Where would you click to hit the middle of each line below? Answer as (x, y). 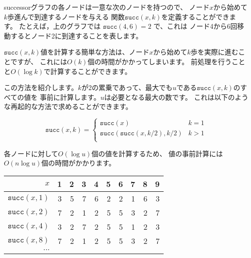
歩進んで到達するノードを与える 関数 (66, 16)
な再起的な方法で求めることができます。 (67, 106)
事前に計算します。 (70, 97)
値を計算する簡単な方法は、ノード (95, 52)
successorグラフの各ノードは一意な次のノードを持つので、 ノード (107, 7)
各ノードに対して (31, 153)
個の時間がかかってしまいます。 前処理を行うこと (166, 61)
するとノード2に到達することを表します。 (76, 35)
